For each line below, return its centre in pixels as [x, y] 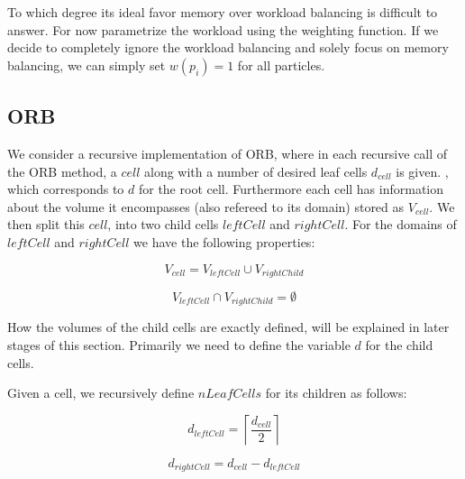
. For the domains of [401, 224]
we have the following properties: [224, 241]
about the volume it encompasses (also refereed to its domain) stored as [206, 206]
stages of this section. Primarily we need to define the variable [179, 345]
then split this [46, 224]
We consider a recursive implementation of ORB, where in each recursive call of [228, 153]
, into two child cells [163, 224]
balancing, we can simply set [87, 64]
